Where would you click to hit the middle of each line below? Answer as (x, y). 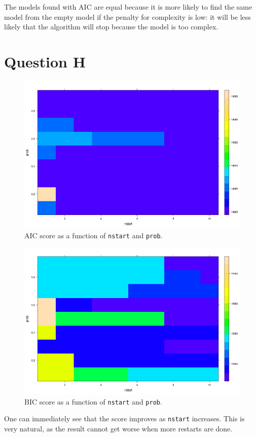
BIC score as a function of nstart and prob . (93, 401)
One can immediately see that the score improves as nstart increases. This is (124, 418)
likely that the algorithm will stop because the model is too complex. (111, 27)
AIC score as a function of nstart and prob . (94, 235)
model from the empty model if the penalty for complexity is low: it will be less (127, 16)
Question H (45, 61)
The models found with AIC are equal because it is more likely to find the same (128, 7)
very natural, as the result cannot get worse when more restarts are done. (118, 429)
